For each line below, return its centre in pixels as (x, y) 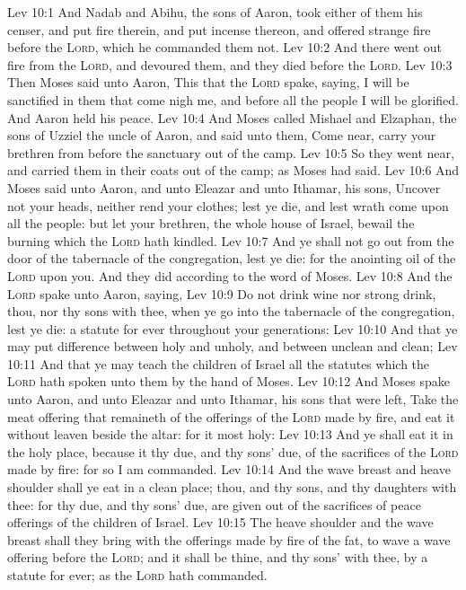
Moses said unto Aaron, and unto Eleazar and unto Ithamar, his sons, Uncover (224, 187)
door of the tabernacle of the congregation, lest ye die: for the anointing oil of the (232, 258)
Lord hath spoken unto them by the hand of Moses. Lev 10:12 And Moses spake (229, 381)
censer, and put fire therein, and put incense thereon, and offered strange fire (219, 29)
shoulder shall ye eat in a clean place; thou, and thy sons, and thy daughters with (232, 487)
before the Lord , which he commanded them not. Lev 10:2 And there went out (225, 47)
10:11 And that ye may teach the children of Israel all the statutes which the (219, 363)
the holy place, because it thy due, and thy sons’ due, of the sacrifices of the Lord (233, 451)
